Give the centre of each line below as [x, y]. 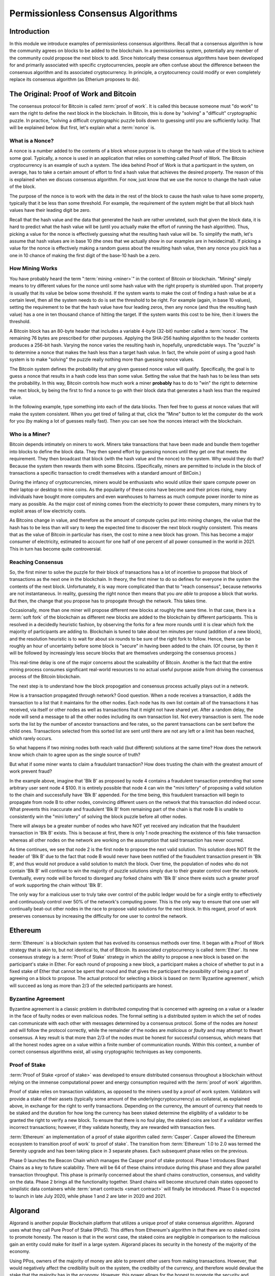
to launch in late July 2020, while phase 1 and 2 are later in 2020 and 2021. [88, 1196]
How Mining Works [34, 268]
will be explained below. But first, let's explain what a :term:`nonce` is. [82, 128]
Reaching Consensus [36, 562]
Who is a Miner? [30, 434]
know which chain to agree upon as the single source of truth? [75, 755]
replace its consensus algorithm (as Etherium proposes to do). [75, 80]
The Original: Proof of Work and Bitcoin [73, 94]
